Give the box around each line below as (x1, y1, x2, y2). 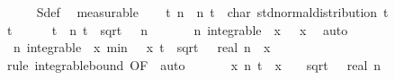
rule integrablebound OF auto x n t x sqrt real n (6, 55, 382, 74)
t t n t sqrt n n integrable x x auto (6, 20, 348, 39)
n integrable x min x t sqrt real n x (13, 38, 271, 57)
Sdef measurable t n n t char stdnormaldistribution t (36, 3, 389, 21)
